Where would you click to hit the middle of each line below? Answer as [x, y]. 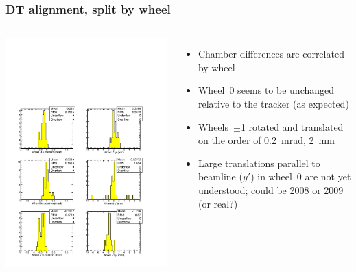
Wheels [213, 126]
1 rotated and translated [292, 126]
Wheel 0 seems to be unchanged [266, 90]
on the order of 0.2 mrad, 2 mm [266, 140]
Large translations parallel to [259, 163]
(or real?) [218, 203]
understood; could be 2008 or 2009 [271, 189]
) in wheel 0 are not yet [301, 176]
